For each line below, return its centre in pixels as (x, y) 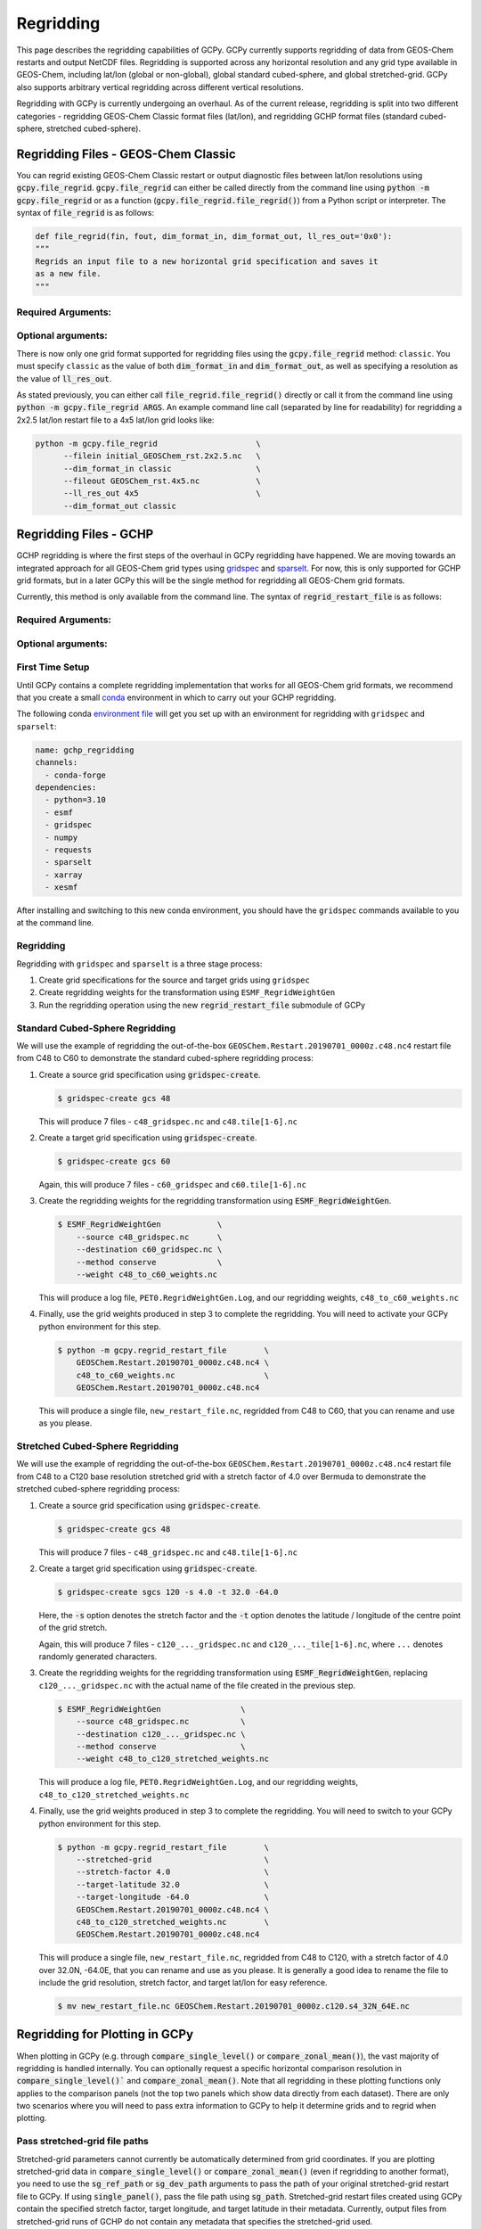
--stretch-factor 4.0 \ (172, 1872)
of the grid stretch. (73, 1628)
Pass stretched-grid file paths (82, 2142)
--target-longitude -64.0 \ (172, 1897)
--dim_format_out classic (120, 506)
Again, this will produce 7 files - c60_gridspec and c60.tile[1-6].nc (173, 1185)
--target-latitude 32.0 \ (172, 1884)
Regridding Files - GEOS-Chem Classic (126, 154)
